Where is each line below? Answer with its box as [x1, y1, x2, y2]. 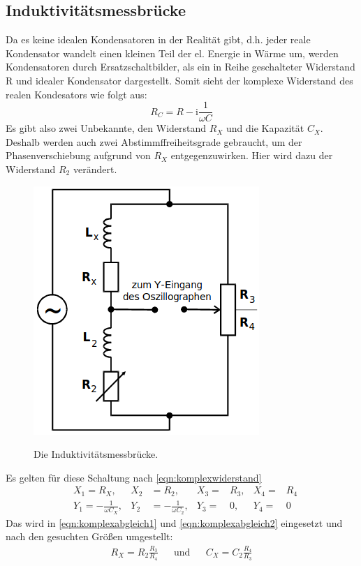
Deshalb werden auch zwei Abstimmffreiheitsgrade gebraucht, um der [6, 134, 302, 149]
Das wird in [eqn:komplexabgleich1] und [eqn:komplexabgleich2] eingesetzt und [6, 515, 343, 530]
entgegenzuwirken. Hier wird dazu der [170, 148, 333, 163]
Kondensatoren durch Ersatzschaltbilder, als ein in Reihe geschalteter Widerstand [6, 59, 355, 74]
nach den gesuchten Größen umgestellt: [6, 529, 173, 544]
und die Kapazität [226, 121, 304, 135]
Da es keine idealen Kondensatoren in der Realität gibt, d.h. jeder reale [6, 32, 311, 47]
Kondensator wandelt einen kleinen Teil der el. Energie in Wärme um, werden [6, 45, 339, 60]
